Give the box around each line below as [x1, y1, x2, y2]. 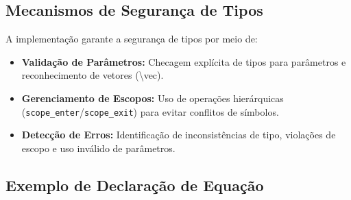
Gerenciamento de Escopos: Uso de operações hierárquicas [21, 90, 284, 105]
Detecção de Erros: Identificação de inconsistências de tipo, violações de [21, 127, 336, 142]
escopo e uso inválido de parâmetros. [21, 140, 175, 155]
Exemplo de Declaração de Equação [5, 174, 264, 195]
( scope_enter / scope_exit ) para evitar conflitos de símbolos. [21, 104, 279, 118]
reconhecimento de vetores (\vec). [21, 68, 164, 82]
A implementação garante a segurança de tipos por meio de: [5, 32, 258, 46]
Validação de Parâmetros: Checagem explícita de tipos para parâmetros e [21, 54, 346, 68]
